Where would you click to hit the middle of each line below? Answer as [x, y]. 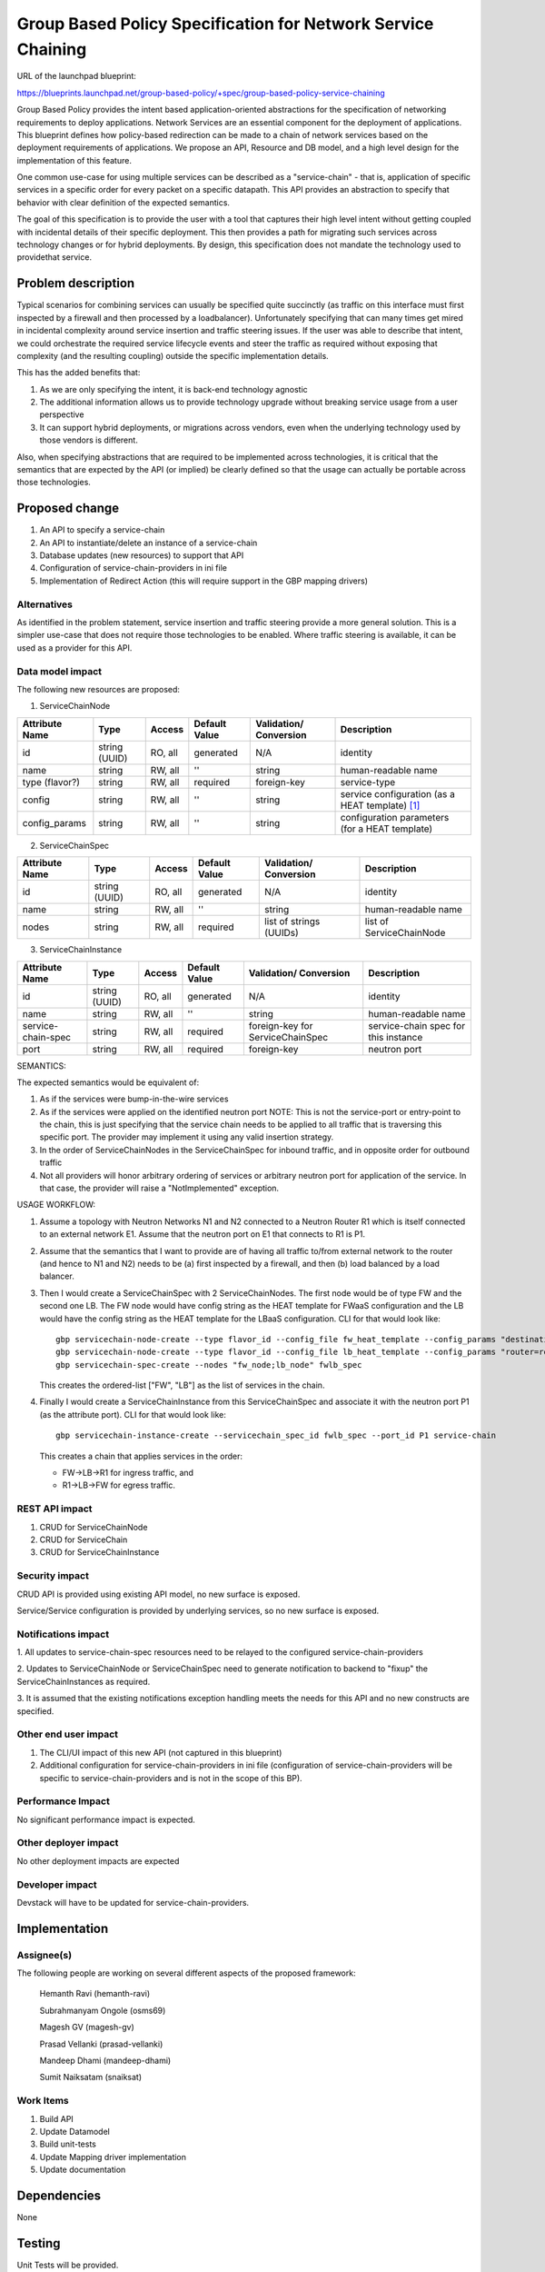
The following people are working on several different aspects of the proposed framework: [186, 1973]
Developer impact [57, 1884]
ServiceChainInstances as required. [84, 1681]
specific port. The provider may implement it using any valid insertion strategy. [187, 1137]
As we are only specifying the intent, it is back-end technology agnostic [173, 389]
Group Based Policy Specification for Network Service [225, 24]
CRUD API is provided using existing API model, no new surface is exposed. [159, 1594]
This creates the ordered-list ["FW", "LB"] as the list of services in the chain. [182, 1385]
